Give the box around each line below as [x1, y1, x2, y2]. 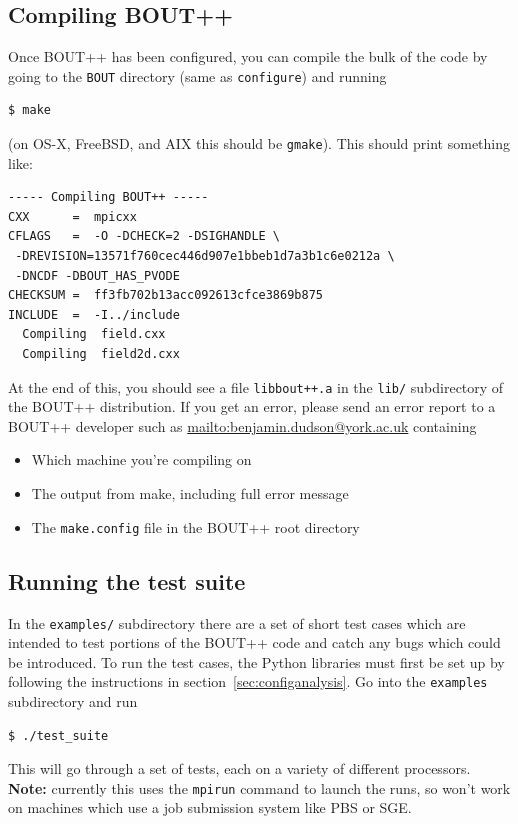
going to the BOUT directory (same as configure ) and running [8, 65, 387, 86]
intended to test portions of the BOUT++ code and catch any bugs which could [8, 632, 501, 653]
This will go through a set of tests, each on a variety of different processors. [8, 758, 471, 779]
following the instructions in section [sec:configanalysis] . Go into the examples [8, 671, 488, 692]
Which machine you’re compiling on [31, 449, 252, 470]
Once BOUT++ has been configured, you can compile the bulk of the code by [8, 46, 488, 67]
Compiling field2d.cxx [22, 347, 180, 362]
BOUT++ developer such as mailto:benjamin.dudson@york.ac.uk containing [8, 415, 477, 436]
